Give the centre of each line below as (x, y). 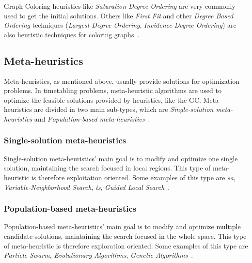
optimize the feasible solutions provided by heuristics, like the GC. (102, 100)
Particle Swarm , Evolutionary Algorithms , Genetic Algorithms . (99, 255)
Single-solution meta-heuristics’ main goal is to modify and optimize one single (121, 158)
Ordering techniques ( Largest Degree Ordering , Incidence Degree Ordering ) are (120, 25)
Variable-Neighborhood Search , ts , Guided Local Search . (87, 187)
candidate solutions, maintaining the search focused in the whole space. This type (125, 236)
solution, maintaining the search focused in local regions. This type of (107, 168)
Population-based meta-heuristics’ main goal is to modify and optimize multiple (122, 226)
